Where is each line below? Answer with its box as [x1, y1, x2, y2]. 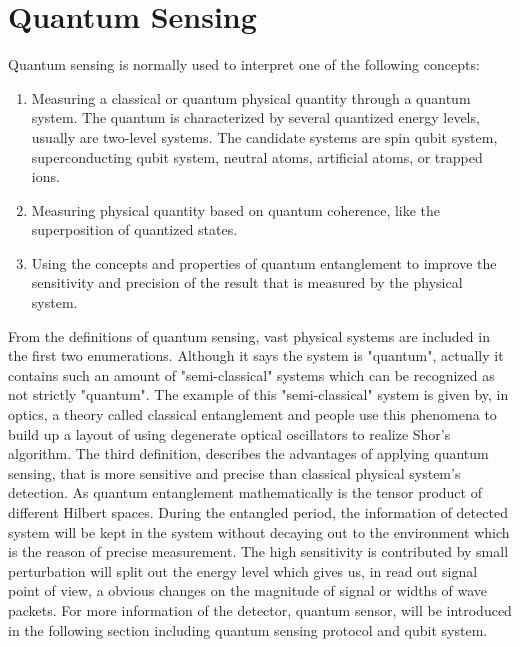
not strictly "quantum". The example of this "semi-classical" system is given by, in [8, 384, 509, 405]
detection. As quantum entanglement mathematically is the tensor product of [8, 482, 482, 503]
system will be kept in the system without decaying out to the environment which [8, 521, 510, 542]
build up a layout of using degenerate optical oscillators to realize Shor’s [8, 423, 451, 444]
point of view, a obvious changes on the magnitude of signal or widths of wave [8, 580, 488, 601]
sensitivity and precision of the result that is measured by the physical [31, 272, 463, 293]
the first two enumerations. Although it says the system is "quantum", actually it [8, 345, 504, 366]
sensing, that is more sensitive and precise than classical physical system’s [8, 462, 461, 483]
